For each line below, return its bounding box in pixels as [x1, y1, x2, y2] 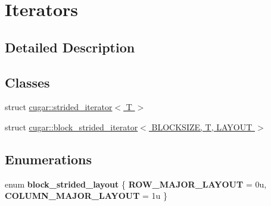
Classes [5, 73, 50, 91]
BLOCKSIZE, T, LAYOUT [151, 120, 253, 133]
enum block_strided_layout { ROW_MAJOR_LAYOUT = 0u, [5, 177, 267, 190]
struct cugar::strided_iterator [5, 101, 113, 113]
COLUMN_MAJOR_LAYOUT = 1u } [5, 189, 168, 202]
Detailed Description [5, 38, 135, 56]
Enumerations [5, 149, 92, 168]
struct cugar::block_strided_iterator [5, 120, 138, 133]
